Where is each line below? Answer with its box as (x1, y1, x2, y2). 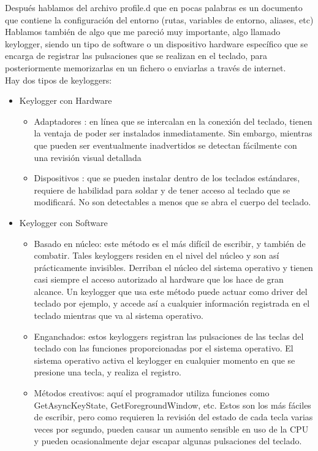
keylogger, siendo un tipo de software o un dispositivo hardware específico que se (5, 37, 308, 50)
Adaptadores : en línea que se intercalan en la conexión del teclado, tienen (34, 114, 312, 127)
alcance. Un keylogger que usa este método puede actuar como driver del (34, 284, 308, 297)
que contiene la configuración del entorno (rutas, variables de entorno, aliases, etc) (5, 13, 314, 26)
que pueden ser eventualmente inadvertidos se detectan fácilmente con (34, 138, 297, 151)
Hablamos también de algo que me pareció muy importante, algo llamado (5, 25, 281, 38)
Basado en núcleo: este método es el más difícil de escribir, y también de (34, 237, 306, 249)
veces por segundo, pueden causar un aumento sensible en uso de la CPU (34, 422, 309, 435)
